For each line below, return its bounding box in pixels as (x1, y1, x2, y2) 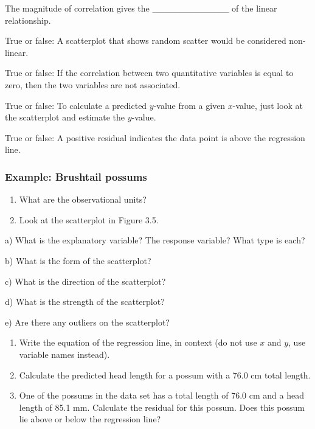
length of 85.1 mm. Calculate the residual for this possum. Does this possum (19, 400, 305, 413)
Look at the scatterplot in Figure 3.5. (19, 213, 159, 226)
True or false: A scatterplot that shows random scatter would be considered (5, 34, 286, 47)
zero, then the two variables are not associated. (5, 78, 181, 91)
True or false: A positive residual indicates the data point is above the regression (5, 131, 305, 144)
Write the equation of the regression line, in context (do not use (19, 336, 257, 349)
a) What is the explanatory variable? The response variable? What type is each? (5, 234, 305, 246)
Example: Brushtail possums (5, 169, 147, 184)
